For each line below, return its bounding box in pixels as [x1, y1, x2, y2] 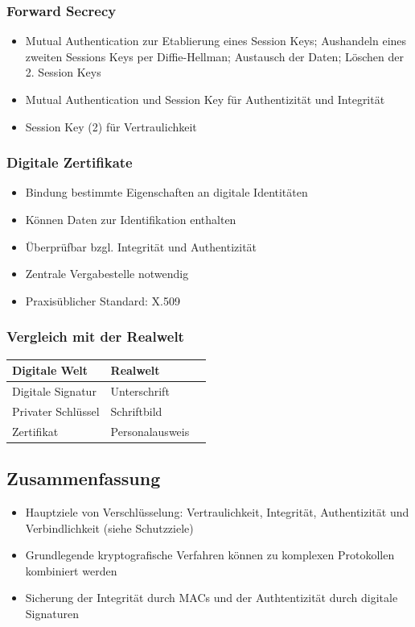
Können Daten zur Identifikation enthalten [25, 211, 236, 227]
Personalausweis [110, 422, 190, 439]
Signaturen [25, 604, 79, 621]
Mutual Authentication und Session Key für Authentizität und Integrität [25, 91, 385, 107]
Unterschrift [110, 382, 170, 399]
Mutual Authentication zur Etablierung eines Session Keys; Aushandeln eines [25, 32, 407, 49]
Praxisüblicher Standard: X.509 [25, 292, 180, 309]
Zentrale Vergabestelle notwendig [25, 265, 189, 282]
